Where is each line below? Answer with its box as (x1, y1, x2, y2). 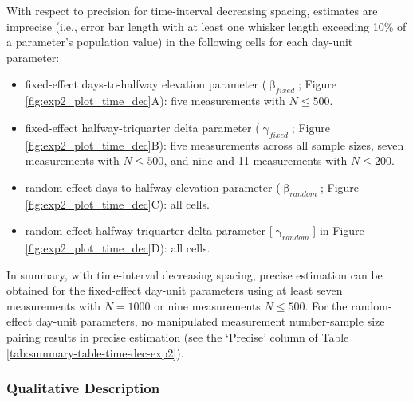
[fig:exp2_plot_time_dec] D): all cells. (25, 239, 210, 256)
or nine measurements (154, 297, 261, 314)
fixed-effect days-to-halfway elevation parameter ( (25, 76, 267, 92)
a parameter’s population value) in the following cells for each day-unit (6, 33, 353, 50)
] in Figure (313, 222, 364, 239)
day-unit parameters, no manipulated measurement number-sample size (35, 313, 385, 330)
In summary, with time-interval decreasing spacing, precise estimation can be (6, 266, 383, 283)
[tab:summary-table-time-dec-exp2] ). (6, 344, 184, 361)
